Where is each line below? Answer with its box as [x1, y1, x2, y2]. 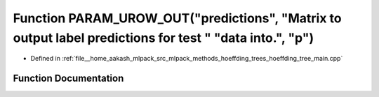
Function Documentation [13, 73, 124, 84]
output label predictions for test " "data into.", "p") [13, 30, 314, 45]
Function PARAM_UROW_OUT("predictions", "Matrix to [13, 10, 342, 26]
